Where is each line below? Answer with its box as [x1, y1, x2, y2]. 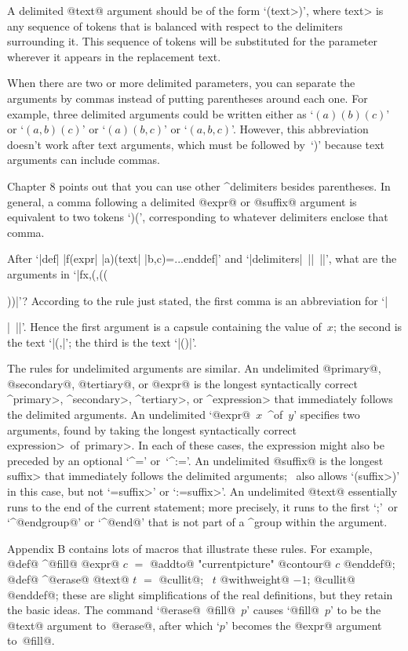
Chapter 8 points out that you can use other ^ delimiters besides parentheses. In [7, 177, 391, 194]
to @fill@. [7, 632, 55, 649]
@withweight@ [220, 571, 290, 587]
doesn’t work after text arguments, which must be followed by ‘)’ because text [7, 136, 385, 152]
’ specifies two [293, 406, 360, 423]
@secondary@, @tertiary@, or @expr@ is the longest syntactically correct [7, 375, 359, 391]
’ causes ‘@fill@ [246, 602, 319, 618]
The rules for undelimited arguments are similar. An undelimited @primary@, [7, 360, 381, 376]
